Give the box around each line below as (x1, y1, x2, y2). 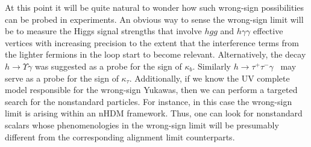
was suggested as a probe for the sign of (34, 59, 182, 72)
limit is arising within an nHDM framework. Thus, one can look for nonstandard (5, 107, 303, 119)
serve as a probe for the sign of (5, 71, 119, 84)
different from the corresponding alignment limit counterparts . (5, 130, 235, 143)
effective (253, 25, 283, 37)
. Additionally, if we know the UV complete (129, 71, 290, 84)
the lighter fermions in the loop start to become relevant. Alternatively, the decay (5, 48, 306, 61)
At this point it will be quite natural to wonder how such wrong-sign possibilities (5, 1, 304, 13)
